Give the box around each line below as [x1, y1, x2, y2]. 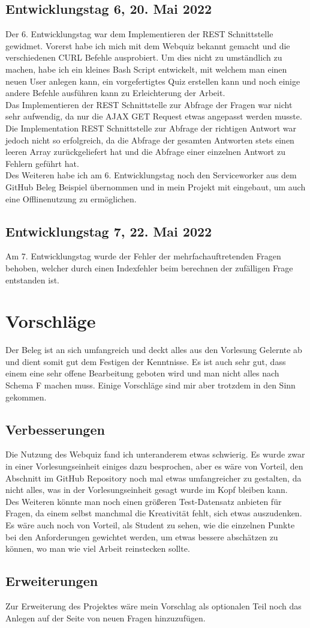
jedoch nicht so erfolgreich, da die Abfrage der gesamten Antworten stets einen [5, 133, 294, 146]
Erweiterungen [5, 572, 98, 590]
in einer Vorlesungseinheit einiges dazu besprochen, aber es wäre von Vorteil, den [5, 459, 303, 472]
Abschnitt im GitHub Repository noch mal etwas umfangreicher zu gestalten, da [5, 471, 302, 484]
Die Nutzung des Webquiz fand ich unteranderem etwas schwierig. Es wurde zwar [5, 448, 305, 460]
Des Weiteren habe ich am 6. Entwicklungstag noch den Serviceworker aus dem [5, 169, 297, 181]
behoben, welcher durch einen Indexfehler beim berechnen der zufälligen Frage [5, 261, 293, 274]
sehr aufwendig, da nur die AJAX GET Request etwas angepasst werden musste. [5, 110, 302, 122]
